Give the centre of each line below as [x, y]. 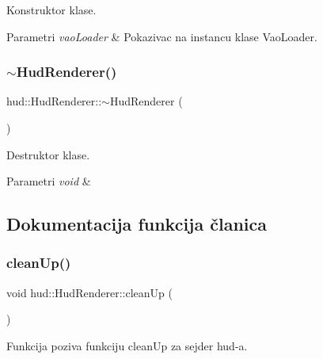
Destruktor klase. [48, 154]
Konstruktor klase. [51, 10]
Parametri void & [49, 181]
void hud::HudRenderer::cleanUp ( [89, 292]
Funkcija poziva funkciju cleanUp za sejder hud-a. [127, 345]
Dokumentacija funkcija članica [137, 224]
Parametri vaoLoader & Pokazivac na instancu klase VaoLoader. [162, 36]
